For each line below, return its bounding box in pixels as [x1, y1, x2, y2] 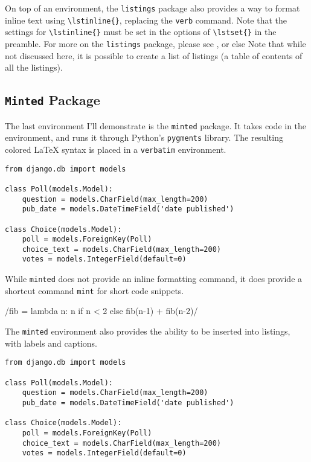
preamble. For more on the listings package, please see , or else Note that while [5, 37, 306, 50]
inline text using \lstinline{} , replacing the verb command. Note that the [5, 13, 287, 26]
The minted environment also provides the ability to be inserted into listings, [5, 325, 290, 338]
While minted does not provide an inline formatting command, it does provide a [5, 272, 303, 285]
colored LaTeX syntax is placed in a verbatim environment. [5, 143, 226, 155]
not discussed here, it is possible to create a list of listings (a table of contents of [5, 49, 303, 62]
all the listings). [5, 61, 63, 74]
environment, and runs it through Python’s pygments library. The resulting [5, 131, 283, 144]
